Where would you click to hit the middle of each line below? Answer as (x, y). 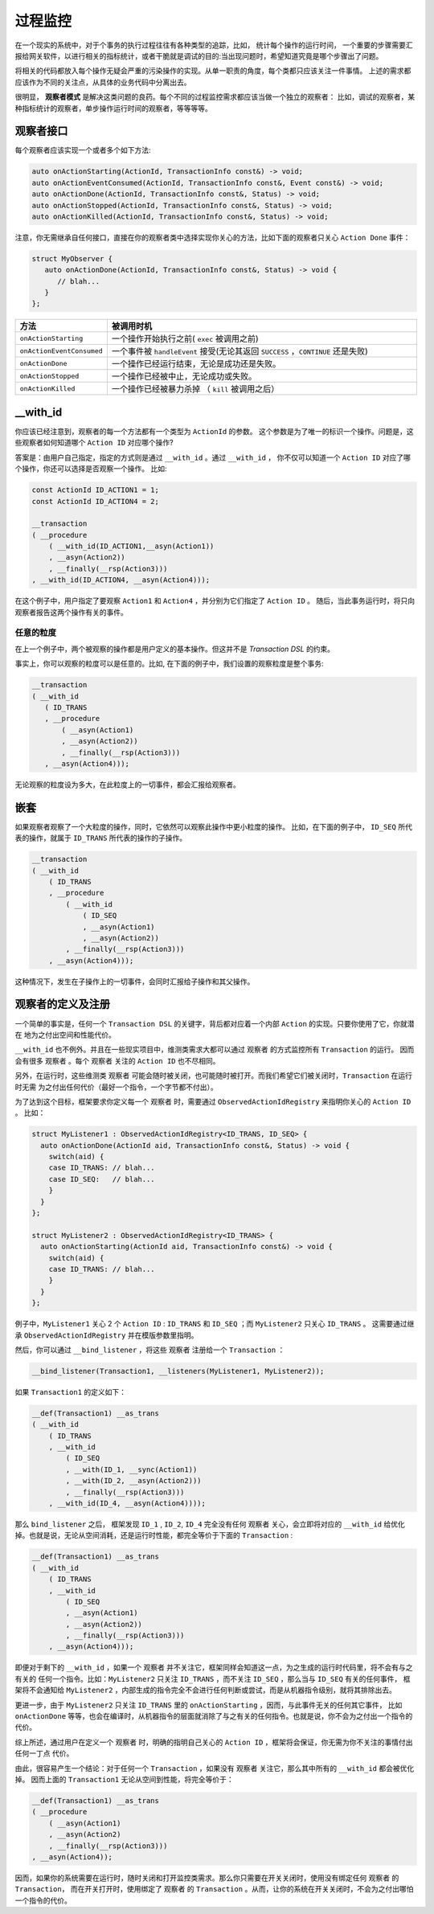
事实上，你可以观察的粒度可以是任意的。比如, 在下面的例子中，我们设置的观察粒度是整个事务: (170, 664)
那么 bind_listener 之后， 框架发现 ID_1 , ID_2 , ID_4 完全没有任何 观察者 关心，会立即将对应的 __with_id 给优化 (210, 1524)
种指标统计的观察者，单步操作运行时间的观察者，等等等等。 (113, 108)
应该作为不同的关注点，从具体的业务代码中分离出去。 (103, 82)
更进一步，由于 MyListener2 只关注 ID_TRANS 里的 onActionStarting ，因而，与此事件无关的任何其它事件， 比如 (209, 1705)
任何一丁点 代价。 (44, 1753)
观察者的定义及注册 (62, 1004)
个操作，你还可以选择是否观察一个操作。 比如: (91, 469)
